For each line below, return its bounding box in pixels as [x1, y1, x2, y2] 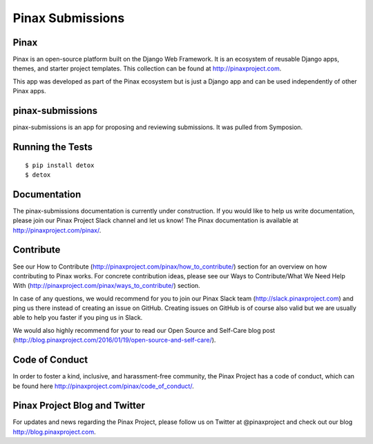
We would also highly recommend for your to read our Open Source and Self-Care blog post [12, 326, 276, 334]
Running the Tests [12, 141, 93, 153]
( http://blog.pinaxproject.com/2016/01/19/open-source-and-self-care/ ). [12, 336, 216, 345]
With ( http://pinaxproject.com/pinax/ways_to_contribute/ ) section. [12, 282, 200, 290]
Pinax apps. [12, 87, 46, 95]
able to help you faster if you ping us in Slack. [12, 313, 143, 322]
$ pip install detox [25, 161, 95, 169]
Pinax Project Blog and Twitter [12, 400, 145, 412]
